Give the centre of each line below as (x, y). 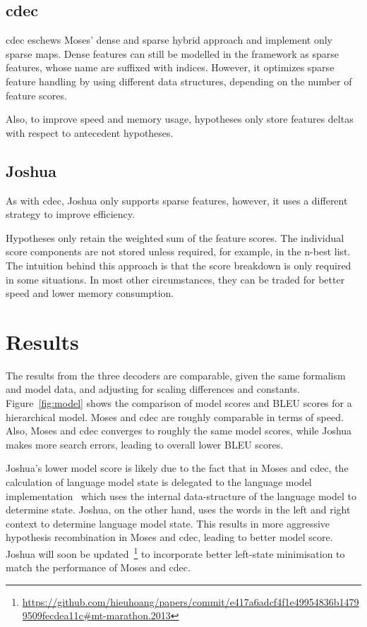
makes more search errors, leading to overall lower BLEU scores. (145, 444)
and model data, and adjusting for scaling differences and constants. (153, 389)
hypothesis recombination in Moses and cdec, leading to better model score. (169, 537)
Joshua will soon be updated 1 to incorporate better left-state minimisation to (175, 552)
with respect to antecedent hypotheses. (90, 132)
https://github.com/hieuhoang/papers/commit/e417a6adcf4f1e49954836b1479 (191, 601)
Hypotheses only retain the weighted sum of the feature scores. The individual (175, 237)
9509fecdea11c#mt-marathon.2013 (96, 615)
